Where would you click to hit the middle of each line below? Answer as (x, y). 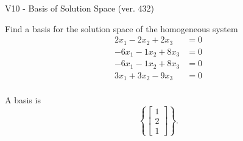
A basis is (23, 100)
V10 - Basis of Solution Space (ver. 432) (79, 8)
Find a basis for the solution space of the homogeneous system (121, 28)
